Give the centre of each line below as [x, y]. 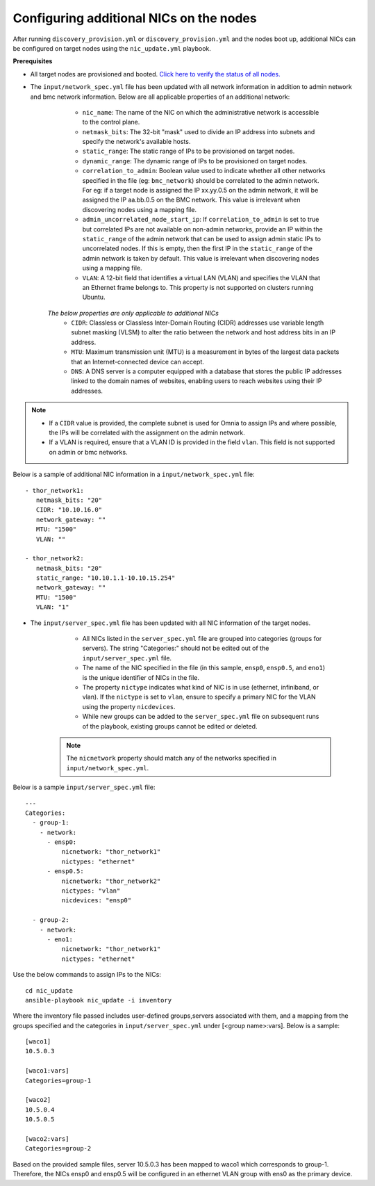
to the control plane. [111, 122]
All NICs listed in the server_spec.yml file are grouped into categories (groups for [202, 639]
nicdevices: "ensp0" [97, 901]
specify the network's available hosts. [136, 142]
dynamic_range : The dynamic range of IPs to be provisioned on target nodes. [195, 161]
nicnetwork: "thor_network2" [111, 881]
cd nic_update [49, 990]
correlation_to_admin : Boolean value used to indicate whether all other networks [204, 171]
